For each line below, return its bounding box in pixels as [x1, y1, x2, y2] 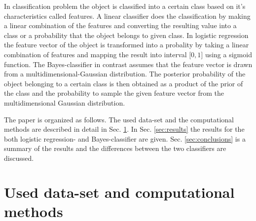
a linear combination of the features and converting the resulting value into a [4, 20, 237, 31]
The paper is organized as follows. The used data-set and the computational [4, 114, 234, 124]
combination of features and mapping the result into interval [4, 49, 187, 59]
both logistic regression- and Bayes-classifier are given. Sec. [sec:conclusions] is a [4, 133, 246, 144]
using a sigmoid [205, 49, 252, 59]
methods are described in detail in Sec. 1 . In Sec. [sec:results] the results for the [4, 124, 245, 134]
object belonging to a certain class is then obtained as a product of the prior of [4, 78, 243, 88]
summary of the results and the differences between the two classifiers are [4, 143, 226, 153]
